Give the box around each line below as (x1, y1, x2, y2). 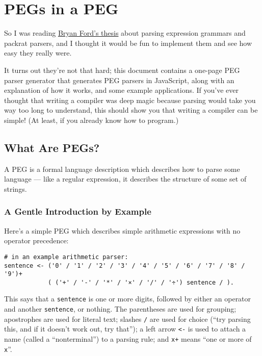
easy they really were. (4, 47, 72, 58)
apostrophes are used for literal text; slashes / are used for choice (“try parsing (4, 313, 251, 324)
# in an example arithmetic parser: (4, 253, 128, 261)
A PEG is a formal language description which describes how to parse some (4, 163, 240, 174)
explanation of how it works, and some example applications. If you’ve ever (4, 85, 239, 95)
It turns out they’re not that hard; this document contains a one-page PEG (4, 64, 240, 75)
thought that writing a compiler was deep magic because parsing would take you (4, 94, 256, 105)
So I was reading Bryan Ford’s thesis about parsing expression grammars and (4, 28, 246, 38)
